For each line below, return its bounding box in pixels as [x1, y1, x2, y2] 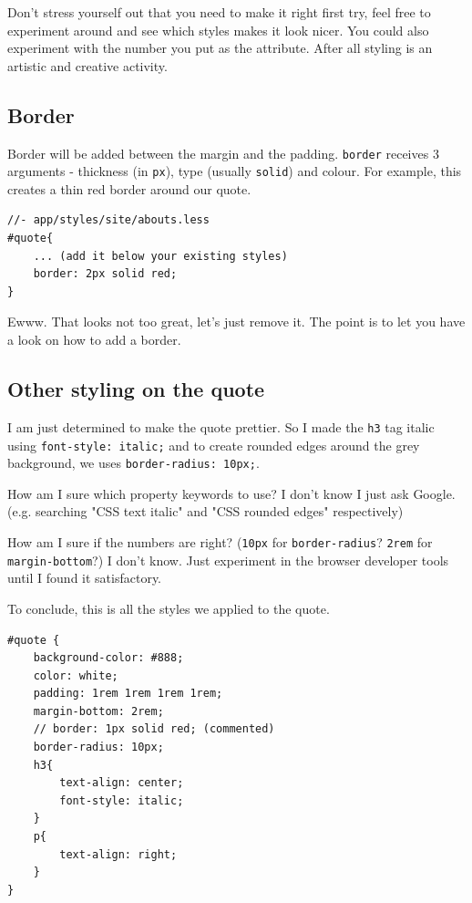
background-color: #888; [33, 651, 184, 665]
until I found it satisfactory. [7, 568, 162, 587]
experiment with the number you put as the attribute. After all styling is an [7, 38, 433, 57]
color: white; [33, 669, 118, 682]
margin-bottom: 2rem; [33, 704, 164, 718]
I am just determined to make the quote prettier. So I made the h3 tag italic [7, 417, 435, 436]
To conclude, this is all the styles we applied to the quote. [7, 598, 330, 618]
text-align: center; [59, 776, 184, 790]
